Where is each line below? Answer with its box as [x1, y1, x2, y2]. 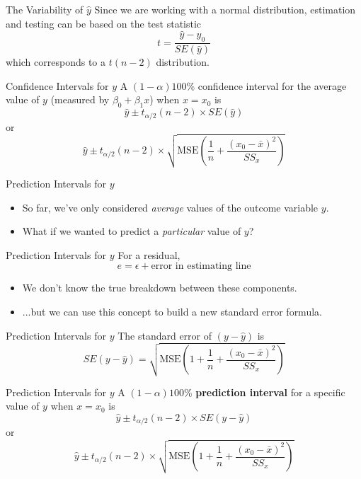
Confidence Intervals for [6, 78, 109, 93]
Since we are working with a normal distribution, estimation [94, 2, 356, 16]
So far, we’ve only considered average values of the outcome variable [22, 200, 319, 214]
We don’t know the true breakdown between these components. [22, 280, 297, 295]
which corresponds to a [6, 54, 106, 69]
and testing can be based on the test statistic [6, 16, 202, 30]
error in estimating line [151, 261, 251, 272]
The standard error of [118, 328, 212, 342]
